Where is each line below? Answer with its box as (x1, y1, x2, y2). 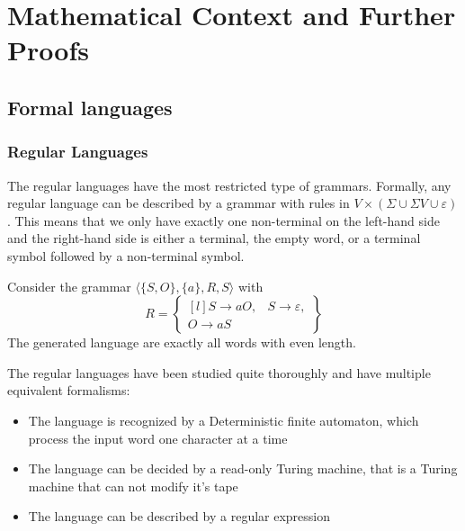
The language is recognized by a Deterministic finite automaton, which (28, 410, 419, 429)
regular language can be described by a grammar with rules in (7, 193, 350, 212)
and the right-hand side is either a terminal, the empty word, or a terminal (7, 229, 421, 247)
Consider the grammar (7, 276, 131, 295)
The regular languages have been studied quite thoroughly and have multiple (7, 363, 431, 382)
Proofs (7, 31, 89, 68)
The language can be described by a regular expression (28, 507, 331, 526)
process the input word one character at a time (28, 428, 288, 447)
